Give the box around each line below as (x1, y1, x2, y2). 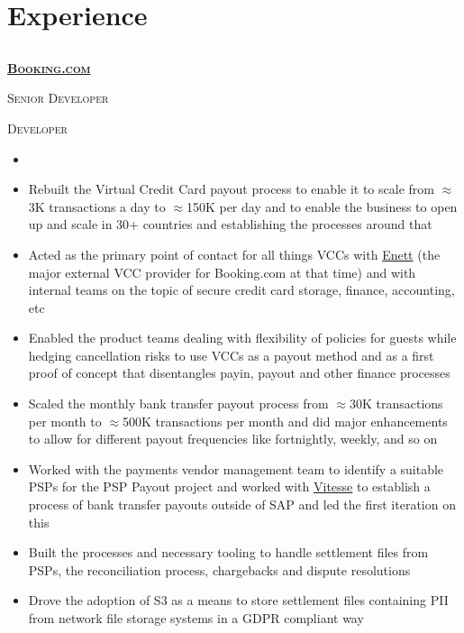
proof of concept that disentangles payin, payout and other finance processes (28, 363, 450, 382)
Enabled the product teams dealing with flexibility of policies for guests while (28, 328, 457, 347)
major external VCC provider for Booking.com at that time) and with (28, 262, 416, 281)
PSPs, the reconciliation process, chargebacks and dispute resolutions (28, 560, 411, 579)
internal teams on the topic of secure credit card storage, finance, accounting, (28, 280, 455, 299)
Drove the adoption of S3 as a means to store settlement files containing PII (28, 591, 449, 610)
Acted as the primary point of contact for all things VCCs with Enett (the (28, 244, 441, 263)
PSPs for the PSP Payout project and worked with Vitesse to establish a (28, 477, 431, 496)
